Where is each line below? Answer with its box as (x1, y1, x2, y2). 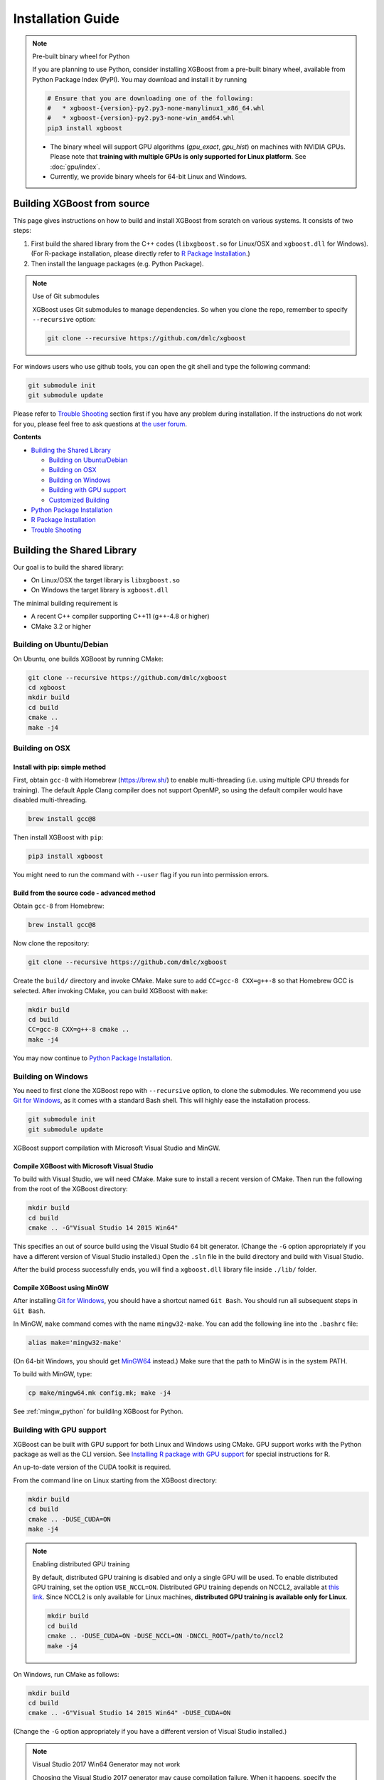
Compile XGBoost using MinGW (13, 1283, 110, 1292)
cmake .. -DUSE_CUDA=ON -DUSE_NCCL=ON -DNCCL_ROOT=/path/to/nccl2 (47, 1632, 284, 1640)
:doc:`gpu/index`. (50, 162, 100, 171)
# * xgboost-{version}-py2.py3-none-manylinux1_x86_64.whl (47, 104, 265, 112)
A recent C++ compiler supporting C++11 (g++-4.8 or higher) (31, 612, 210, 621)
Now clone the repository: (13, 939, 90, 948)
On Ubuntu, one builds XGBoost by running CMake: (13, 654, 164, 663)
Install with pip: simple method (13, 763, 107, 771)
